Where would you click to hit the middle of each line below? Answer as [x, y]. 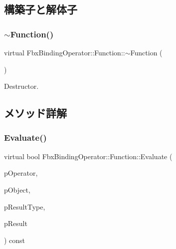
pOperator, [21, 173]
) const [15, 240]
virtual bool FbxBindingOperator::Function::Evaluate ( [88, 156]
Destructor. [21, 86]
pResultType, [25, 206]
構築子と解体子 [41, 9]
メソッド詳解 [35, 113]
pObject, [17, 189]
